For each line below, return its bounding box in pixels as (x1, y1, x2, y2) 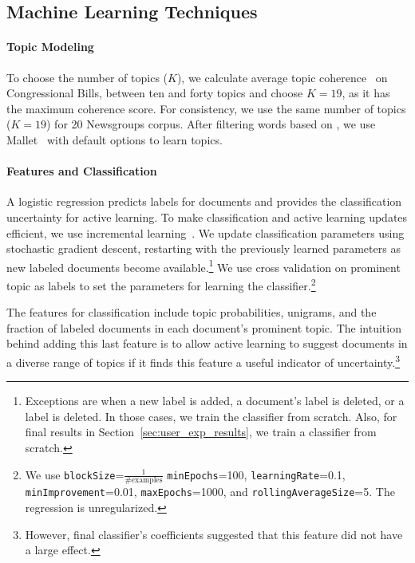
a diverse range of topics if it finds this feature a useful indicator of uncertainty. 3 (6, 352, 400, 370)
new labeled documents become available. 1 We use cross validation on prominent (6, 256, 401, 275)
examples (131, 476, 163, 485)
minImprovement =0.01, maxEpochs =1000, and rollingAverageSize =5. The (25, 483, 395, 500)
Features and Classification (6, 163, 157, 179)
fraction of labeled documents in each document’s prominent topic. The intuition (6, 319, 401, 336)
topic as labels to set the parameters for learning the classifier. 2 (6, 274, 316, 293)
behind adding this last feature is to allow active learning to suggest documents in (6, 335, 408, 352)
